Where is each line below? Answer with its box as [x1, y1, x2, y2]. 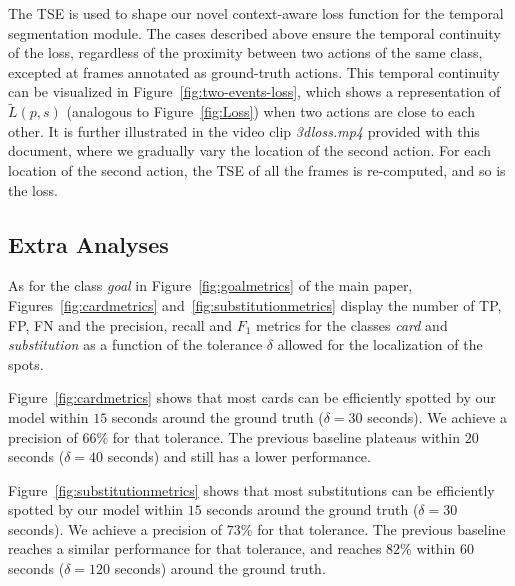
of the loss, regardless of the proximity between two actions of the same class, [8, 42, 483, 63]
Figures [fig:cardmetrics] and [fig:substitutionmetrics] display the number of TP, [8, 294, 502, 315]
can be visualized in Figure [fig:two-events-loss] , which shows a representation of [8, 81, 501, 102]
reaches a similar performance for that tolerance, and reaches [8, 538, 382, 559]
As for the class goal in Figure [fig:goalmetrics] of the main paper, [8, 275, 413, 296]
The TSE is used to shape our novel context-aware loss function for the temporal [8, 3, 504, 23]
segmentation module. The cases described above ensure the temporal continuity [8, 22, 501, 43]
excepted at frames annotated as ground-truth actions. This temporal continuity [8, 61, 500, 82]
